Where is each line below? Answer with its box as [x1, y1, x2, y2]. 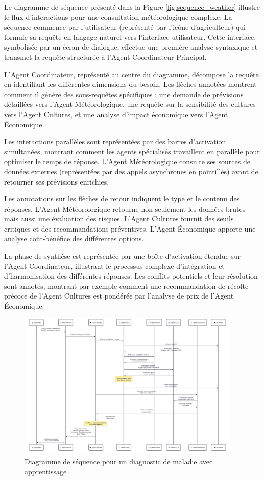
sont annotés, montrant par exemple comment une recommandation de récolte [4, 280, 249, 291]
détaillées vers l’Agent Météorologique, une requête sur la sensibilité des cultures [4, 99, 256, 109]
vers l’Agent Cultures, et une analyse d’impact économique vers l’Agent [4, 108, 228, 119]
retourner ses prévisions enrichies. [4, 176, 109, 187]
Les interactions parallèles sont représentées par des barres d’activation [4, 136, 226, 147]
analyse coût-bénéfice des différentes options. [4, 233, 144, 244]
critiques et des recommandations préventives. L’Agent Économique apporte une [4, 223, 256, 234]
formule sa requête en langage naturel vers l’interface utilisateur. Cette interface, [4, 31, 256, 42]
